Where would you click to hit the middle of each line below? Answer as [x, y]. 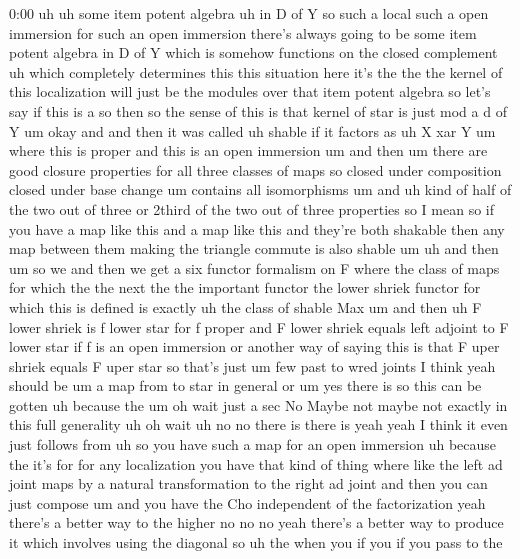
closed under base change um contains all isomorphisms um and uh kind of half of [260, 189]
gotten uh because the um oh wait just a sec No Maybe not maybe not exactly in [258, 404]
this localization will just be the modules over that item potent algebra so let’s [250, 91]
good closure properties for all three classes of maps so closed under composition [255, 169]
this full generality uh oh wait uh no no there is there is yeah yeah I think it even [258, 424]
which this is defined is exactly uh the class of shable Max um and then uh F [245, 306]
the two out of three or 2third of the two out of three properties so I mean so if [251, 208]
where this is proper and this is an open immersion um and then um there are [248, 150]
